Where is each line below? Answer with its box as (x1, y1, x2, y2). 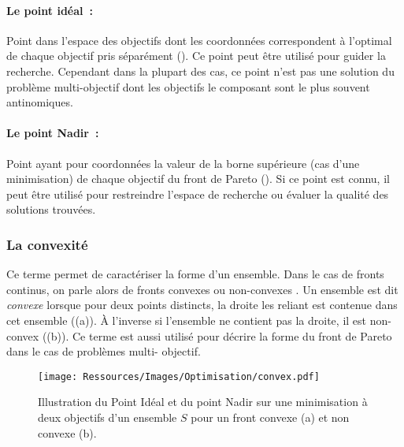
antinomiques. (6, 94, 73, 110)
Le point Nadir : (6, 125, 99, 141)
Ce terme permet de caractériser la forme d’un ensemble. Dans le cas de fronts (6, 266, 384, 282)
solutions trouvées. (6, 201, 96, 218)
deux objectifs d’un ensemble (38, 408, 177, 425)
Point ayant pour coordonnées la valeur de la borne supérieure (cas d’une (6, 155, 360, 171)
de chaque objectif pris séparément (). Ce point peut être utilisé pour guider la (6, 47, 386, 64)
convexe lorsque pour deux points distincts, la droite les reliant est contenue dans (6, 296, 398, 313)
